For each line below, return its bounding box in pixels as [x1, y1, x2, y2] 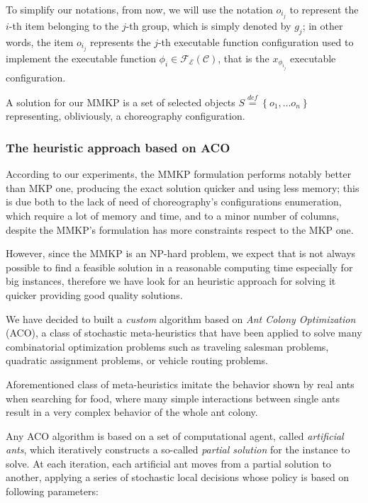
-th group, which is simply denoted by [126, 18, 291, 33]
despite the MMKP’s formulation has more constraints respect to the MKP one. [6, 222, 354, 237]
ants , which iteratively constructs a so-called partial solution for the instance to [6, 442, 350, 457]
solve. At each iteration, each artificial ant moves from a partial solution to [6, 456, 331, 470]
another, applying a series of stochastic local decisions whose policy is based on [6, 470, 350, 485]
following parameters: [6, 484, 99, 499]
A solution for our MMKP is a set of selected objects [6, 94, 235, 109]
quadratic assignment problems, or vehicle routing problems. [6, 353, 268, 368]
